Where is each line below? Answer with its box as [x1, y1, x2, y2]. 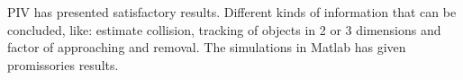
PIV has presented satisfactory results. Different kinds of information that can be [7, 3, 457, 21]
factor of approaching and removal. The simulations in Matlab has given [7, 38, 406, 57]
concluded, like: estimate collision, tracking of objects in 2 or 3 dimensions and [7, 20, 441, 39]
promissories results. [7, 55, 119, 74]
